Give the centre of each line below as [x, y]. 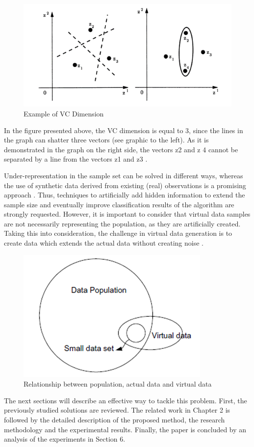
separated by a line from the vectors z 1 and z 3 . [76, 159]
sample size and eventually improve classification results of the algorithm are [119, 204]
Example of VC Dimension [64, 113]
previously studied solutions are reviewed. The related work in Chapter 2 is [117, 410]
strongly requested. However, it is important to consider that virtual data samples [127, 214]
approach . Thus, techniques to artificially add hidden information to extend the [125, 195]
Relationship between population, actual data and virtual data [118, 384]
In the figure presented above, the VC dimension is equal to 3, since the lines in [124, 130]
